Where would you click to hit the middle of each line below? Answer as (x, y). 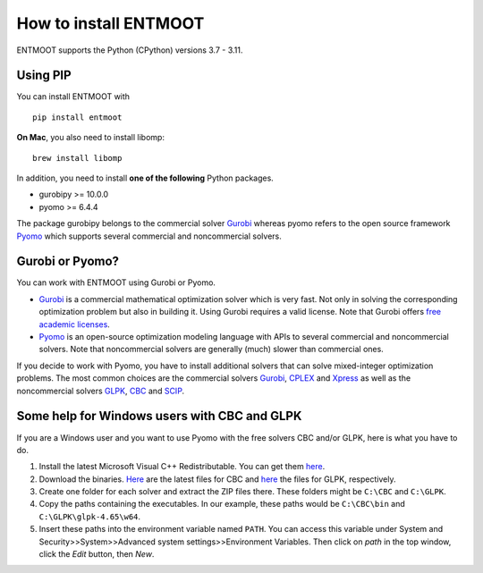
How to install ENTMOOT (110, 23)
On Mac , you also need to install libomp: (91, 138)
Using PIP (44, 76)
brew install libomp (77, 158)
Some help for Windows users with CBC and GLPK (159, 416)
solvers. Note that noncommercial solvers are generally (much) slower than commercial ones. (211, 350)
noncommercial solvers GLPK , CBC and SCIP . (101, 391)
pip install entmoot (77, 117)
